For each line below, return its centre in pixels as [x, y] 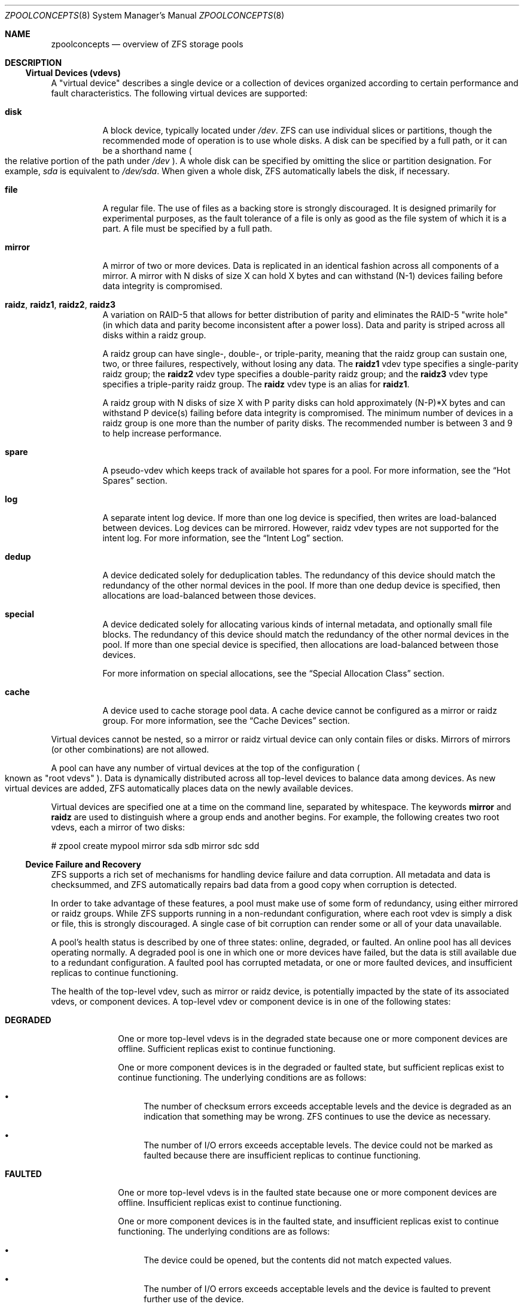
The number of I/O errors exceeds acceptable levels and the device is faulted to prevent [317, 1289]
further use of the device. [194, 1299]
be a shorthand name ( [147, 151]
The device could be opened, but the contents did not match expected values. [298, 1260]
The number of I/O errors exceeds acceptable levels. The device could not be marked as [318, 1145]
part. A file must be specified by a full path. [188, 228]
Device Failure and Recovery [83, 864]
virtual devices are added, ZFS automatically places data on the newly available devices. [179, 788]
